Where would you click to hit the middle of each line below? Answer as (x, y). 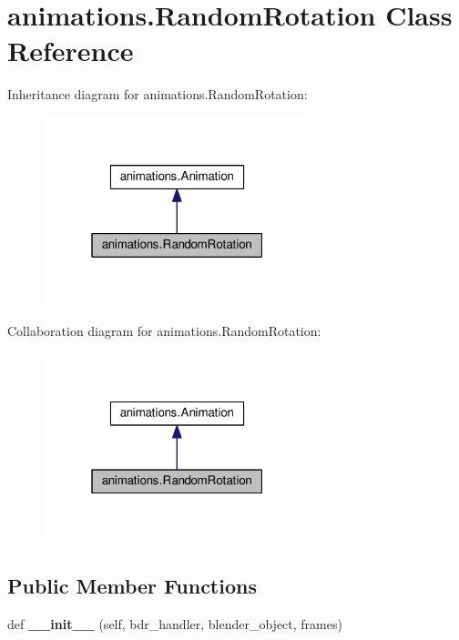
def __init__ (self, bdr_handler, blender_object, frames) (175, 624)
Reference (71, 51)
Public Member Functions (132, 586)
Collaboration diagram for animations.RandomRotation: (164, 331)
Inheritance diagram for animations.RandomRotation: (158, 94)
